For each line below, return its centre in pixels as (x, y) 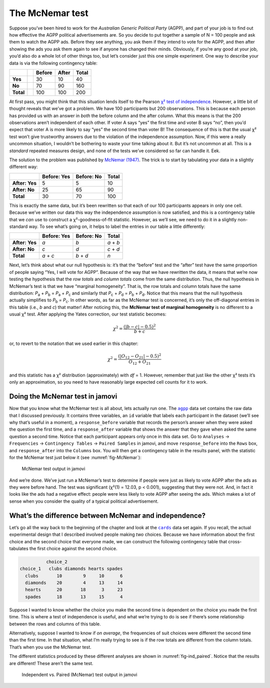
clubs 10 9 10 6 (74, 576)
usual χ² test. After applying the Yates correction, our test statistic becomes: (88, 314)
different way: (23, 167)
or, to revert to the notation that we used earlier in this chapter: (74, 343)
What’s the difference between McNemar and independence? (107, 515)
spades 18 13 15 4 (74, 597)
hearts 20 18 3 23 (74, 590)
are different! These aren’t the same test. (51, 663)
